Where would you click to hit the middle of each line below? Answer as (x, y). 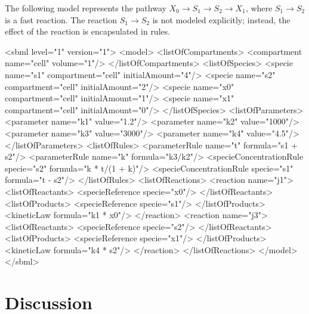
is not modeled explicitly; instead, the (221, 19)
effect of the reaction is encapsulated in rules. (88, 31)
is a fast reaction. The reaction (61, 19)
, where (259, 8)
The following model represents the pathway (86, 8)
